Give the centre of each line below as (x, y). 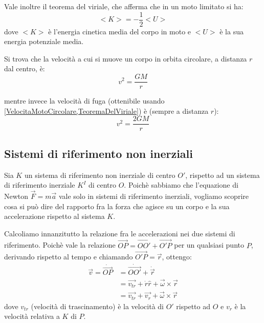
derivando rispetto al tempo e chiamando (69, 257)
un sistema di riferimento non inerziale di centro (100, 175)
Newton (16, 196)
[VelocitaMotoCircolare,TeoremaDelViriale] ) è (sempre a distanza (106, 110)
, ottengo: (177, 257)
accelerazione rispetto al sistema (54, 216)
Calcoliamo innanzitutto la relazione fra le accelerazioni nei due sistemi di (120, 233)
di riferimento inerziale (40, 185)
